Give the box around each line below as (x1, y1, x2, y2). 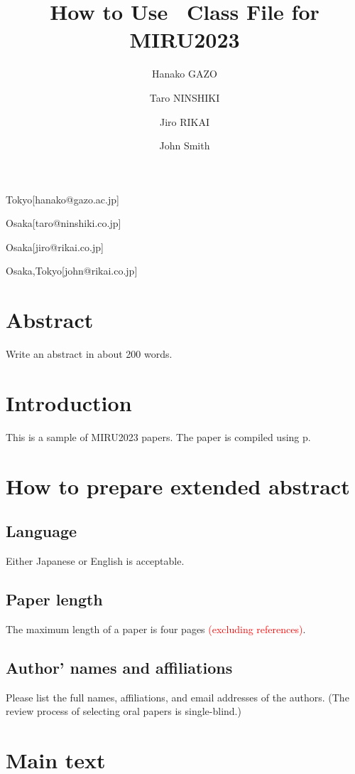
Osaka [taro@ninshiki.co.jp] (6, 216, 121, 230)
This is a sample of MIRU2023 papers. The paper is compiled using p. (6, 429, 311, 444)
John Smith (159, 138, 210, 153)
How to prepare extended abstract (6, 471, 350, 500)
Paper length (6, 588, 103, 610)
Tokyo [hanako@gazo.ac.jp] (6, 191, 119, 206)
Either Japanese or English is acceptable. (6, 553, 185, 568)
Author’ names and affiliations (6, 656, 233, 678)
